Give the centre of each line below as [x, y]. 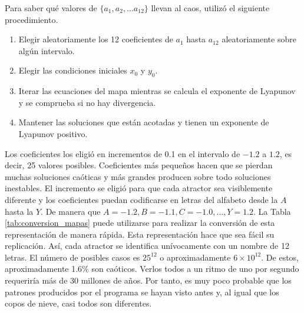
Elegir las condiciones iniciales [73, 70]
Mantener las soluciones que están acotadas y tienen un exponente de [144, 122]
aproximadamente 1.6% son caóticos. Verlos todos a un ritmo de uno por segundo [152, 269]
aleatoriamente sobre [259, 39]
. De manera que [71, 211]
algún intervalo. [47, 50]
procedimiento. [32, 19]
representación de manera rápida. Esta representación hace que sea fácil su [140, 234]
